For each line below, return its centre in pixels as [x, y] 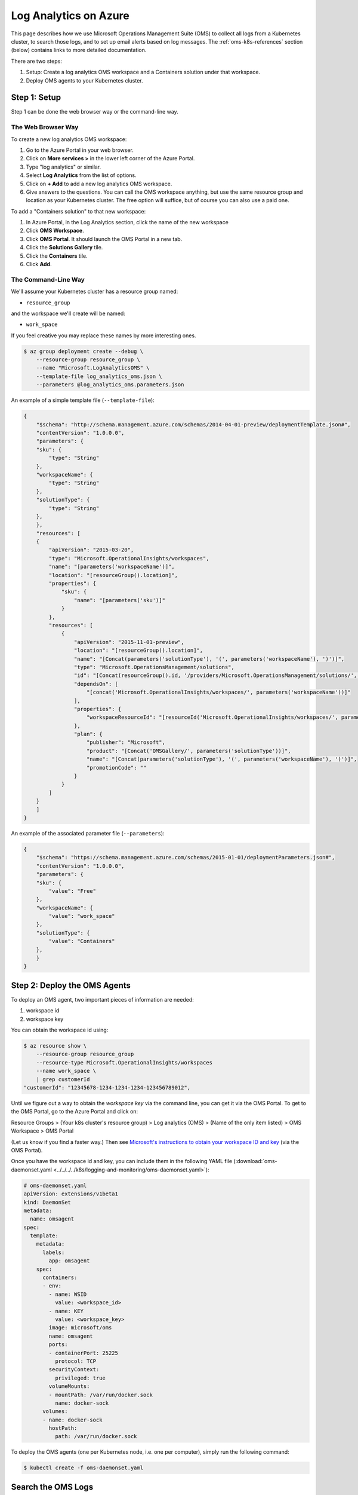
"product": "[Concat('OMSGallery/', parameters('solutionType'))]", [189, 751]
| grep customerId [63, 1079]
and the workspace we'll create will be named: [68, 313]
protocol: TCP [75, 1361]
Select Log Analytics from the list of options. [81, 175]
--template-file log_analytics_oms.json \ [99, 376]
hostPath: [63, 1428]
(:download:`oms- [255, 1161]
